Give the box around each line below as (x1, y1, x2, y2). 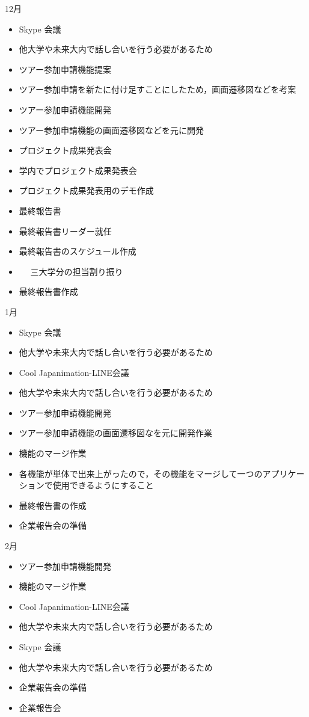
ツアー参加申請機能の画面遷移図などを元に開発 (19, 123, 204, 136)
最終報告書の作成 (19, 499, 87, 511)
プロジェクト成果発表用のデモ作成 (19, 184, 154, 197)
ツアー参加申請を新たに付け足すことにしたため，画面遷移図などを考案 (19, 83, 296, 96)
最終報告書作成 (19, 285, 78, 298)
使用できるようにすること (52, 479, 154, 491)
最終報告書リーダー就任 (19, 224, 112, 237)
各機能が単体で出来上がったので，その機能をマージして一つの (19, 467, 263, 479)
